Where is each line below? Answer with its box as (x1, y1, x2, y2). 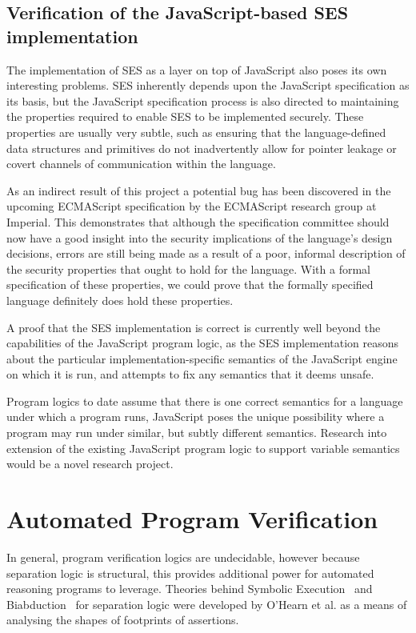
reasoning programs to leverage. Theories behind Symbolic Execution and (6, 580, 373, 597)
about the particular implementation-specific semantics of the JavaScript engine (6, 350, 398, 367)
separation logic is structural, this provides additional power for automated (6, 564, 374, 581)
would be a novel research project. (6, 455, 174, 472)
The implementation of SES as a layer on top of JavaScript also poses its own (6, 61, 387, 78)
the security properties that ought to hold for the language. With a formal (6, 260, 370, 277)
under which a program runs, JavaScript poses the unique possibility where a (6, 408, 385, 425)
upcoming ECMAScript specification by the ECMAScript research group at (6, 198, 377, 214)
